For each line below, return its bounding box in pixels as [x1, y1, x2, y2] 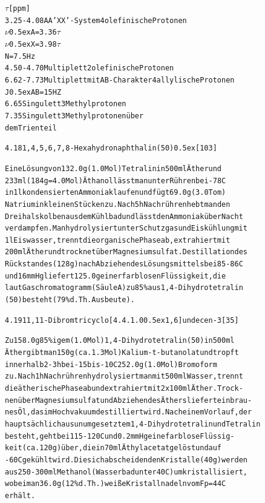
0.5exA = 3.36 [8, 28, 57, 37]
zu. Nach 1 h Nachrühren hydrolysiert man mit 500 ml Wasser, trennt [5, 372, 243, 381]
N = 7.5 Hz [5, 52, 36, 61]
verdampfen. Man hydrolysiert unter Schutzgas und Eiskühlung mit [5, 224, 247, 233]
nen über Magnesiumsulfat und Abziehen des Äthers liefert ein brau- [5, 396, 252, 405]
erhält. [5, 491, 36, 500]
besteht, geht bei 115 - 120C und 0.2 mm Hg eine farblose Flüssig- [5, 431, 235, 441]
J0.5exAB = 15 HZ [5, 87, 62, 96]
